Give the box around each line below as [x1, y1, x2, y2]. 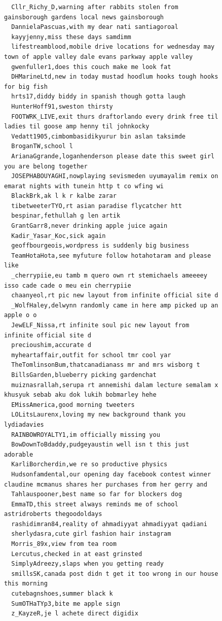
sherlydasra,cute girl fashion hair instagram [11, 530, 171, 538]
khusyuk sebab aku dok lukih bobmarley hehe [4, 391, 157, 399]
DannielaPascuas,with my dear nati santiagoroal [11, 23, 178, 31]
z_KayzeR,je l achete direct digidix [11, 610, 138, 617]
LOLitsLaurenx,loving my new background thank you [11, 411, 186, 419]
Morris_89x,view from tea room [11, 540, 117, 548]
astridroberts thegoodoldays [4, 510, 102, 518]
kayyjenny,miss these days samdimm [11, 33, 131, 41]
